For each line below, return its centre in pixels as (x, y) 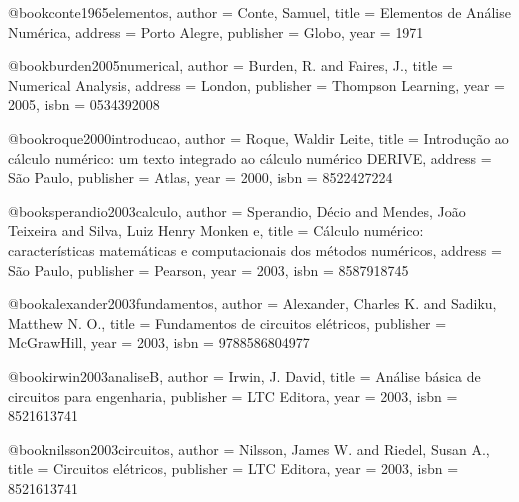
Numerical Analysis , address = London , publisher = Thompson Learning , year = (256, 84)
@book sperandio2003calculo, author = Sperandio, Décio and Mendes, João (237, 210)
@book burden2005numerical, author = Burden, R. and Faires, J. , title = (230, 65)
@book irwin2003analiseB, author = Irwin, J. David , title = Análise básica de (244, 375)
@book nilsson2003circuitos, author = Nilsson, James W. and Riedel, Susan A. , (249, 448)
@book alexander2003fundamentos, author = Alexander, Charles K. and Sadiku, (252, 303)
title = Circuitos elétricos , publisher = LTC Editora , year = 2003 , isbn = (233, 468)
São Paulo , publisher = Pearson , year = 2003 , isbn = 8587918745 (208, 269)
